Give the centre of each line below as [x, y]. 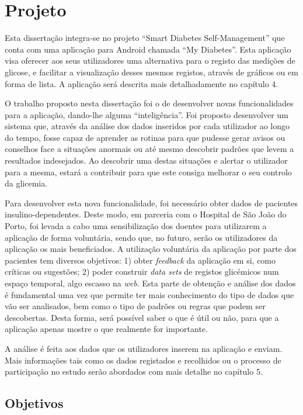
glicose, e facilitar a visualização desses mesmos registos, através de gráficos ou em [151, 72]
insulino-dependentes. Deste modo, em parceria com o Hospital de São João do [146, 214]
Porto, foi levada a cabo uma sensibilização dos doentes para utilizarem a [136, 226]
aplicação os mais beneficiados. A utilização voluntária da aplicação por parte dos [151, 249]
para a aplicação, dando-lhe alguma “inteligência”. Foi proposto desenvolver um [147, 114]
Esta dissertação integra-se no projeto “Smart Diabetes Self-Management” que [145, 38]
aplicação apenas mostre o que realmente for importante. [106, 329]
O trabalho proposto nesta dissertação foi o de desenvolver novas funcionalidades [149, 103]
